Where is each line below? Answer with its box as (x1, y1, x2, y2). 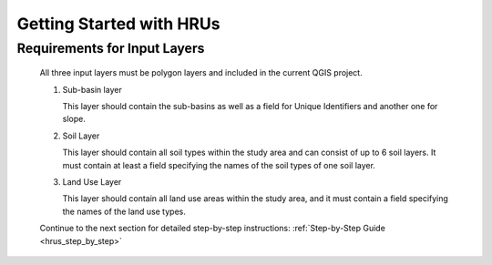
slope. (62, 114, 86, 125)
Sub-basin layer (62, 84, 122, 95)
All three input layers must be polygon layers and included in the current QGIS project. (39, 67, 364, 78)
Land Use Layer (62, 176, 122, 187)
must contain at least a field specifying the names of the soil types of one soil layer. (62, 159, 375, 170)
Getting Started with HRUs (16, 14, 220, 34)
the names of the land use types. (62, 206, 186, 217)
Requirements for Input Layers (16, 40, 205, 56)
